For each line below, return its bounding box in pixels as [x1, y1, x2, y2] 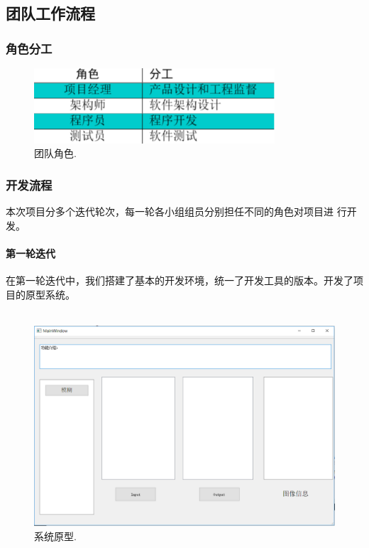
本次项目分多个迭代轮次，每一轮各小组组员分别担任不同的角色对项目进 [6, 204, 334, 219]
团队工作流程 [6, 2, 95, 24]
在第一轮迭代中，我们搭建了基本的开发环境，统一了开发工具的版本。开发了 [6, 273, 353, 288]
